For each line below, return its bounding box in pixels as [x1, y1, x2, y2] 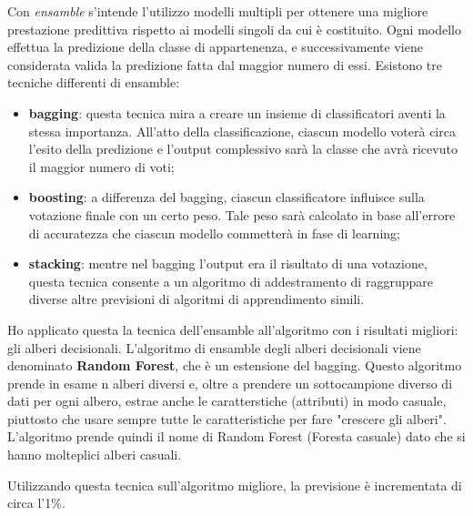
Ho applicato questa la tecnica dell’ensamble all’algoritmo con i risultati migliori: [7, 319, 458, 339]
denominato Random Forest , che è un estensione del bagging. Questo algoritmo [7, 356, 462, 375]
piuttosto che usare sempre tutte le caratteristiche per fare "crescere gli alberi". [7, 409, 447, 428]
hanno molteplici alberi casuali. [7, 445, 182, 464]
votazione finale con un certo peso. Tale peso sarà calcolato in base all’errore [28, 205, 456, 224]
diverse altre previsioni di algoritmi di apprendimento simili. [28, 289, 365, 309]
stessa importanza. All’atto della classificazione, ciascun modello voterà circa [28, 121, 456, 140]
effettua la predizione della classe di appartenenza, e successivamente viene [7, 37, 423, 56]
